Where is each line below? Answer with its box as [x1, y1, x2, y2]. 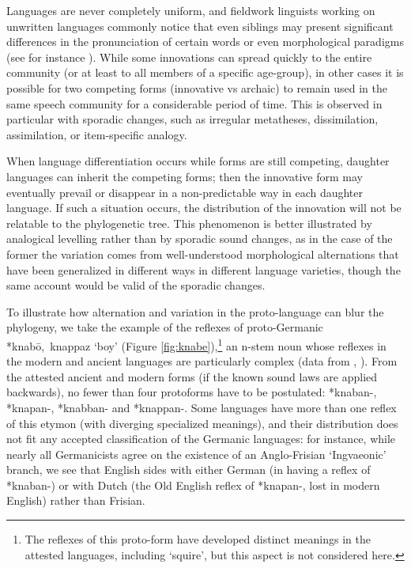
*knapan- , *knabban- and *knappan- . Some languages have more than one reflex [6, 399, 397, 415]
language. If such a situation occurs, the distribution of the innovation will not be [6, 199, 402, 216]
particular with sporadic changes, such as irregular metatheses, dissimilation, [6, 111, 379, 127]
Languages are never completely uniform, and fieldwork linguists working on [6, 2, 375, 18]
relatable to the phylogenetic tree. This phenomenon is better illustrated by [6, 214, 372, 231]
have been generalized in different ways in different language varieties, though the [6, 261, 401, 278]
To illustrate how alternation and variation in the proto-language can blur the [6, 303, 384, 320]
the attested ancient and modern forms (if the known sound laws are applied [6, 368, 378, 384]
